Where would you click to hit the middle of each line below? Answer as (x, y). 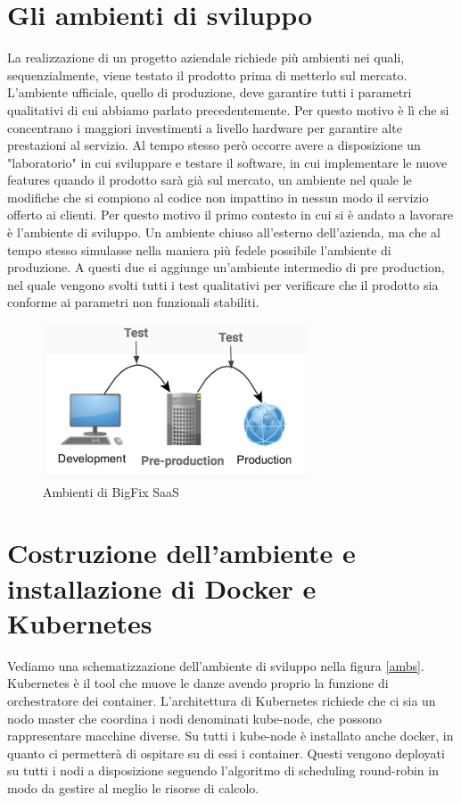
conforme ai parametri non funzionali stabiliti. (133, 302)
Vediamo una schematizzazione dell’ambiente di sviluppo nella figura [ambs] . (216, 665)
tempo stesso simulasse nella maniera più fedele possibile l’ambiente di (199, 249)
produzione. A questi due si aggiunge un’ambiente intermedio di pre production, (226, 267)
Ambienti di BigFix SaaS (111, 491)
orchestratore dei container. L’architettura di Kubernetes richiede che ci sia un (222, 700)
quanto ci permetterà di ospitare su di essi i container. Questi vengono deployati (226, 753)
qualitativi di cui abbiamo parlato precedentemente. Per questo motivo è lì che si (228, 109)
